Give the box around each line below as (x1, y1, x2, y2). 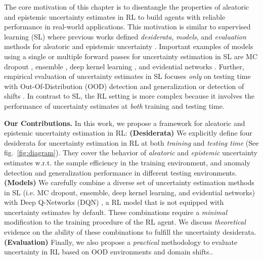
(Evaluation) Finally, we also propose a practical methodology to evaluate (4, 236, 238, 247)
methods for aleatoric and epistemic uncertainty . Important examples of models (4, 41, 253, 52)
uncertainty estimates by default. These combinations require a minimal (4, 206, 227, 217)
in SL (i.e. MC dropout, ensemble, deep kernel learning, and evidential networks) (4, 187, 255, 197)
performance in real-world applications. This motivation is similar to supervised (4, 21, 251, 32)
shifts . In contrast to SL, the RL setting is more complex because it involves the (4, 91, 255, 101)
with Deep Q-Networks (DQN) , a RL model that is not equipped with (4, 197, 224, 207)
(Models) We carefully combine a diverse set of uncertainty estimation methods (4, 177, 254, 188)
